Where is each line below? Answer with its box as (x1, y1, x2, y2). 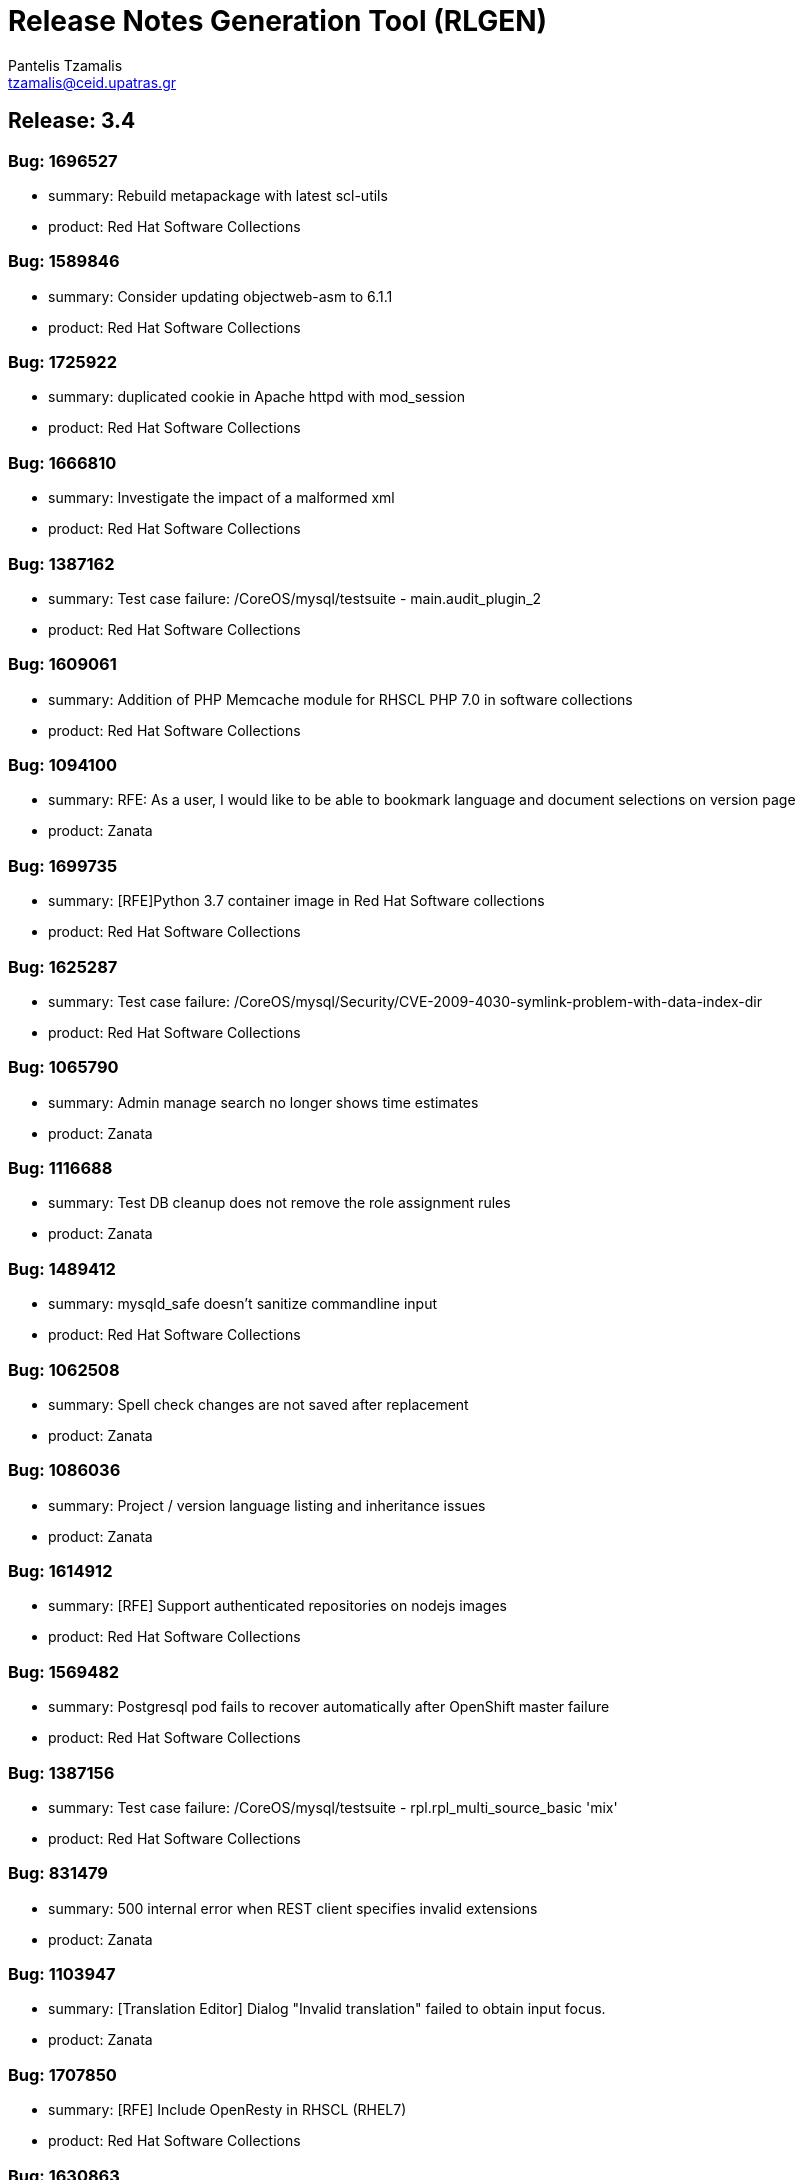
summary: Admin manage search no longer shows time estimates (48, 1093, 479, 1111)
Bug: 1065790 (8, 1057, 119, 1078)
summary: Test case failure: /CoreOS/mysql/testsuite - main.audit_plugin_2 (48, 589, 542, 607)
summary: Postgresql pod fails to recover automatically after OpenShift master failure (48, 1698, 610, 1716)
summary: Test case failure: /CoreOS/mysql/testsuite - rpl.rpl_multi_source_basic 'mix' (48, 1798, 618, 1816)
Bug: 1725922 (8, 352, 117, 373)
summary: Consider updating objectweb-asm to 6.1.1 (48, 287, 393, 305)
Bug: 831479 (8, 1863, 108, 1884)
